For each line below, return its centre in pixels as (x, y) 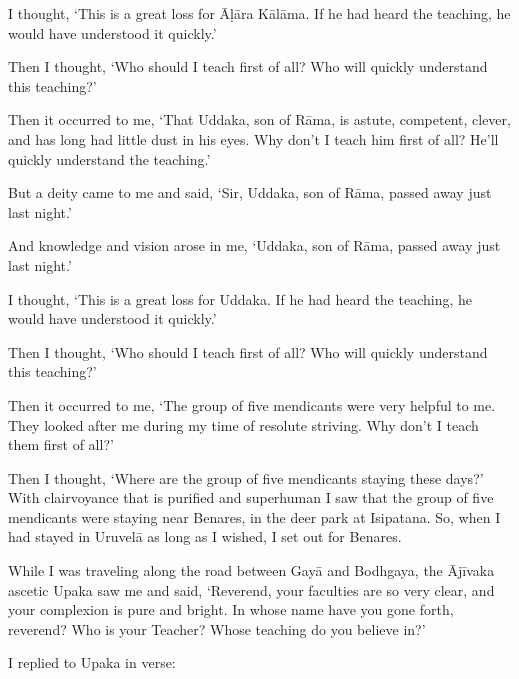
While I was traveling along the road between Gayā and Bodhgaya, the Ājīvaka (251, 570)
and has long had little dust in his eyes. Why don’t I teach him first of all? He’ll (253, 138)
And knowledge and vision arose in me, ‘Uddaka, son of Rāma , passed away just (254, 245)
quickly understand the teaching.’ (109, 158)
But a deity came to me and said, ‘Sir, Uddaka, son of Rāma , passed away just (250, 192)
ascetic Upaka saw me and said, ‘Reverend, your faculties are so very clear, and (251, 589)
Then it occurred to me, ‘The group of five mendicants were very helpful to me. (252, 404)
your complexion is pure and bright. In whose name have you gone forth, (231, 609)
